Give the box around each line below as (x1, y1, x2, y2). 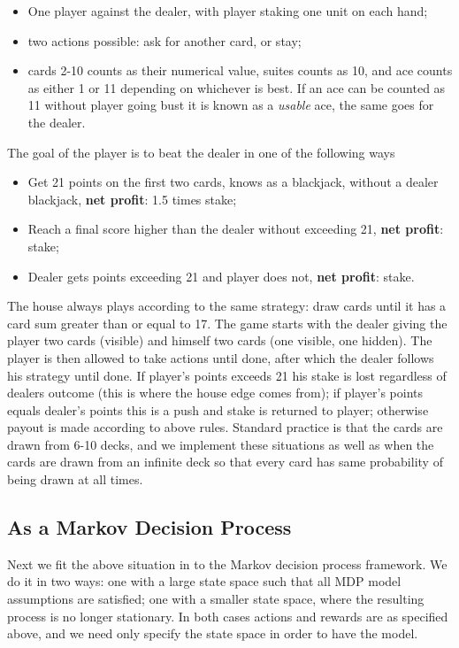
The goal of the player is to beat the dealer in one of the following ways (7, 143, 395, 161)
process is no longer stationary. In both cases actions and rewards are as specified (7, 606, 448, 625)
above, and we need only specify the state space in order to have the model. (7, 624, 418, 643)
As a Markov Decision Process (7, 513, 292, 541)
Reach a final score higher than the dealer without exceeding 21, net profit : (27, 220, 444, 238)
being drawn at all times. (7, 470, 143, 489)
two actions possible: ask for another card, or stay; (27, 31, 302, 50)
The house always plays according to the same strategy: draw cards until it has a (7, 297, 447, 315)
